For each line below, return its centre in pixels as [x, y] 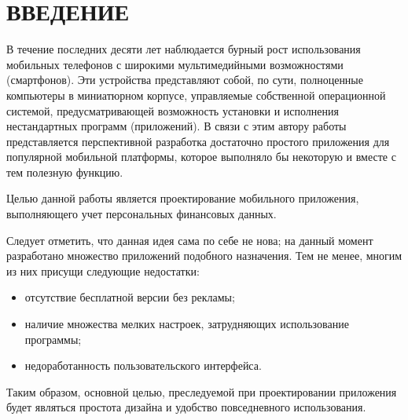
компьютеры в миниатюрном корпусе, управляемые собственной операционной [196, 95]
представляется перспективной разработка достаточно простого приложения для [198, 141]
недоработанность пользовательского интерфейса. [143, 365]
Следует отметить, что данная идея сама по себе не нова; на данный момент [190, 240]
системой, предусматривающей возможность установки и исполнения [173, 110]
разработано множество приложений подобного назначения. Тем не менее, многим [204, 256]
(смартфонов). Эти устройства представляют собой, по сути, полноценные [185, 80]
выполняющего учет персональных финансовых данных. [142, 214]
